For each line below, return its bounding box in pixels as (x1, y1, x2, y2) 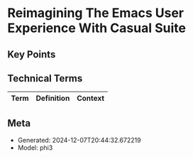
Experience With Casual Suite (7, 20, 187, 36)
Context (77, 94, 105, 104)
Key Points (7, 48, 56, 60)
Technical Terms (7, 72, 83, 84)
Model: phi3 (17, 143, 53, 152)
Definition (35, 94, 70, 104)
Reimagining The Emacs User (7, 5, 184, 21)
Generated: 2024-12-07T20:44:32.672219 (17, 136, 141, 145)
